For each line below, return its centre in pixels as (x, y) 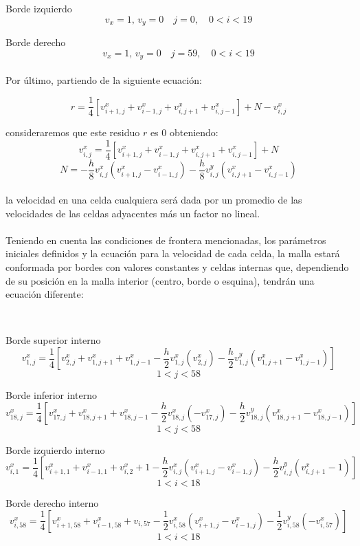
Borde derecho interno (52, 503)
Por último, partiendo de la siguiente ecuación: (104, 79)
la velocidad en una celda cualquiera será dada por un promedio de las (154, 200)
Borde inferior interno (51, 395)
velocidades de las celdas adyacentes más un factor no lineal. (133, 213)
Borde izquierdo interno (55, 449)
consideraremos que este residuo (73, 132)
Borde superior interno (53, 340)
